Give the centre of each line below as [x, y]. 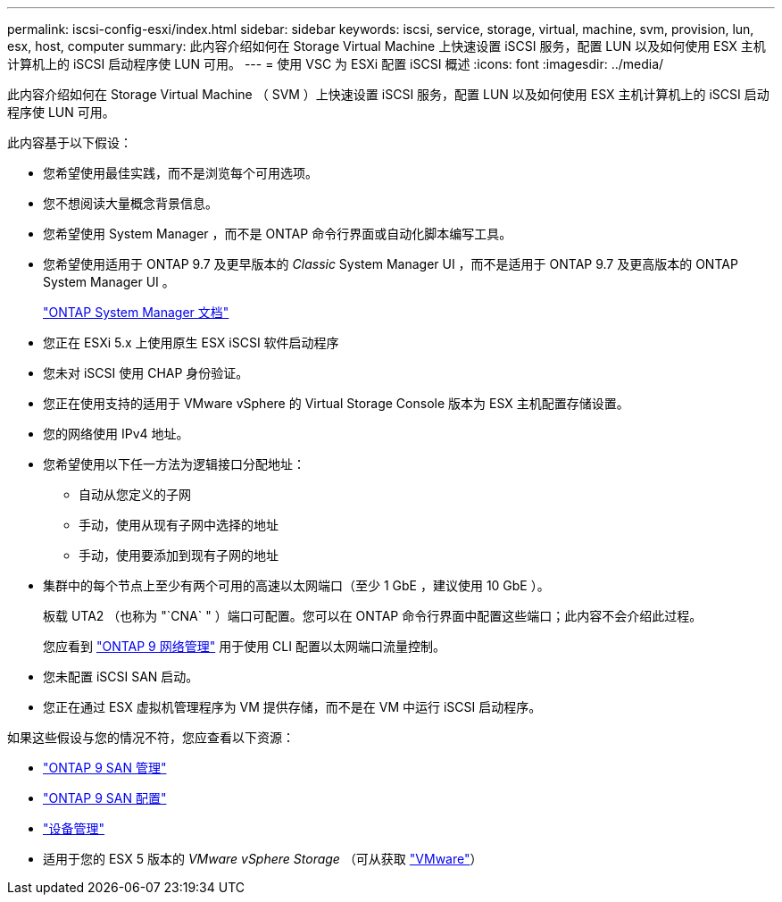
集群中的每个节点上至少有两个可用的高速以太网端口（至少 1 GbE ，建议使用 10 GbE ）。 [296, 585]
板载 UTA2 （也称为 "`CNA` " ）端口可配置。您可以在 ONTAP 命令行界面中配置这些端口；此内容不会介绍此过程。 [373, 616]
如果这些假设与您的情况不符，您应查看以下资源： [151, 737]
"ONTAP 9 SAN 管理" [105, 768]
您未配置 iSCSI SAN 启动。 [121, 676]
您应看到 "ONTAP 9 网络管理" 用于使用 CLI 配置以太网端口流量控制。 [244, 646]
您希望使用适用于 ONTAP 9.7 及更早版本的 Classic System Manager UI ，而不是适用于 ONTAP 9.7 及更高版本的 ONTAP [391, 264]
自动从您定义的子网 [135, 494]
